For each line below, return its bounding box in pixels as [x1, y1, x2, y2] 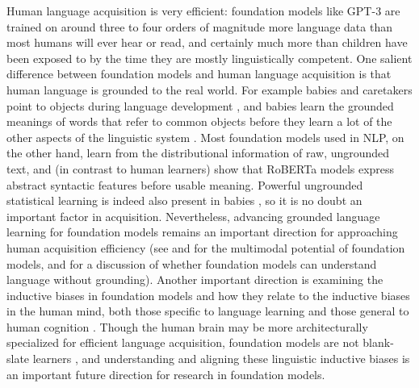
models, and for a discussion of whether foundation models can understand [6, 255, 377, 272]
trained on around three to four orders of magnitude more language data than [6, 18, 392, 35]
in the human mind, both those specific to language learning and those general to [6, 302, 409, 319]
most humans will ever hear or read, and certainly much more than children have [6, 34, 408, 51]
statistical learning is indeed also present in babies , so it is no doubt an [6, 192, 362, 209]
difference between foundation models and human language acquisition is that [6, 65, 392, 82]
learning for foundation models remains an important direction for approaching [6, 223, 398, 240]
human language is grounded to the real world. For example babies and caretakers [6, 81, 413, 98]
